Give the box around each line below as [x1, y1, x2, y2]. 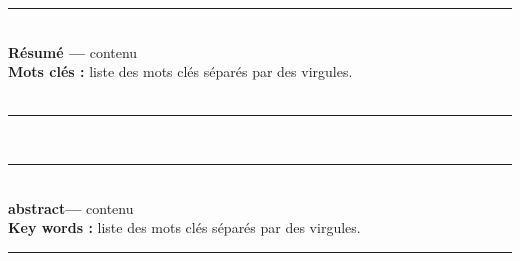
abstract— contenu [8, 197, 134, 218]
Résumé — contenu [8, 41, 138, 62]
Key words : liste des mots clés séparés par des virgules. [8, 217, 361, 238]
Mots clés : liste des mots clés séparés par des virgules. [8, 61, 353, 82]
